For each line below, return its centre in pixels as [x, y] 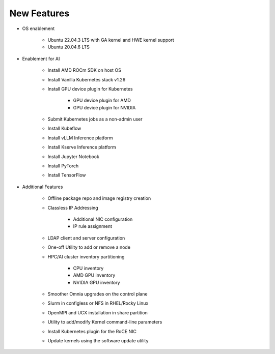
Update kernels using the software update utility [98, 341]
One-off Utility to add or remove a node [89, 247]
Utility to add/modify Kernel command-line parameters [105, 322]
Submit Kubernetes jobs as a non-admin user [95, 119]
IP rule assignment [92, 226]
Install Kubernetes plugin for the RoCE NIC [92, 331]
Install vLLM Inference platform [80, 138]
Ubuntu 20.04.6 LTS [69, 47]
